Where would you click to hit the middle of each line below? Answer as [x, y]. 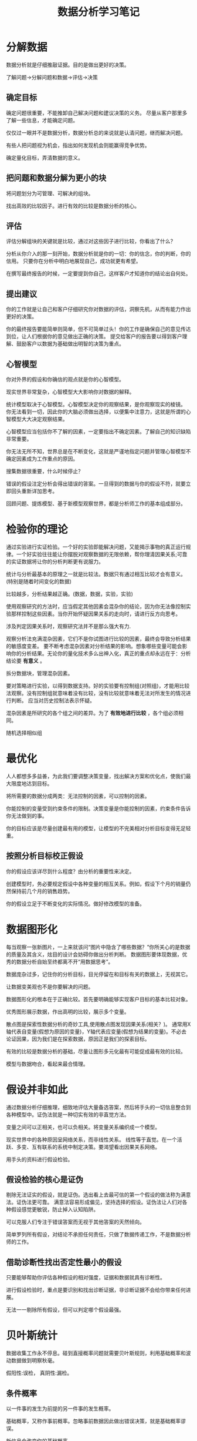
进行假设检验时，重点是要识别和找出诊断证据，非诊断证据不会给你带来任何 [96, 1290]
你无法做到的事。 [27, 815]
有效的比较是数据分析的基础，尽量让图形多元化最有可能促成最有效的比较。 [96, 1051]
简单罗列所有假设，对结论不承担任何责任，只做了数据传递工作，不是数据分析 [98, 1235]
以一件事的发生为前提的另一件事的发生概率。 [60, 1408]
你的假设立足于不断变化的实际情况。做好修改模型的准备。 [75, 904]
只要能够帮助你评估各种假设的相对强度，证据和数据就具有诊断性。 [86, 1278]
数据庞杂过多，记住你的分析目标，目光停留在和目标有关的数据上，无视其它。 [98, 974]
